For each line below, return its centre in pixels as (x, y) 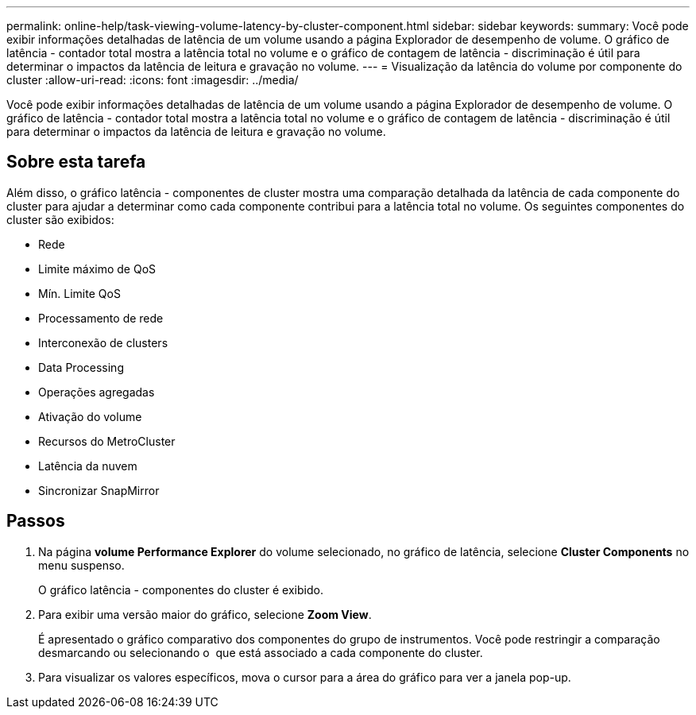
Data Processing (81, 367)
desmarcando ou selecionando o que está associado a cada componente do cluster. (261, 652)
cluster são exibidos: (60, 219)
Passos (36, 521)
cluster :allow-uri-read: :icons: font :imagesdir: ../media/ (153, 80)
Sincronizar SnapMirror (99, 490)
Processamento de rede (101, 318)
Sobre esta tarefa (76, 162)
